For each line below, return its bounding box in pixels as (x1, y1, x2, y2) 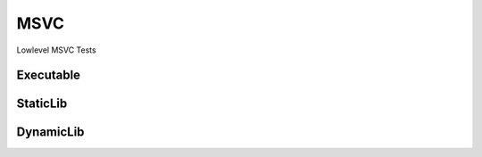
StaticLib (16, 96, 68, 112)
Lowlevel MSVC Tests (16, 45, 97, 55)
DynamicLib (16, 125, 85, 140)
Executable (16, 68, 80, 83)
